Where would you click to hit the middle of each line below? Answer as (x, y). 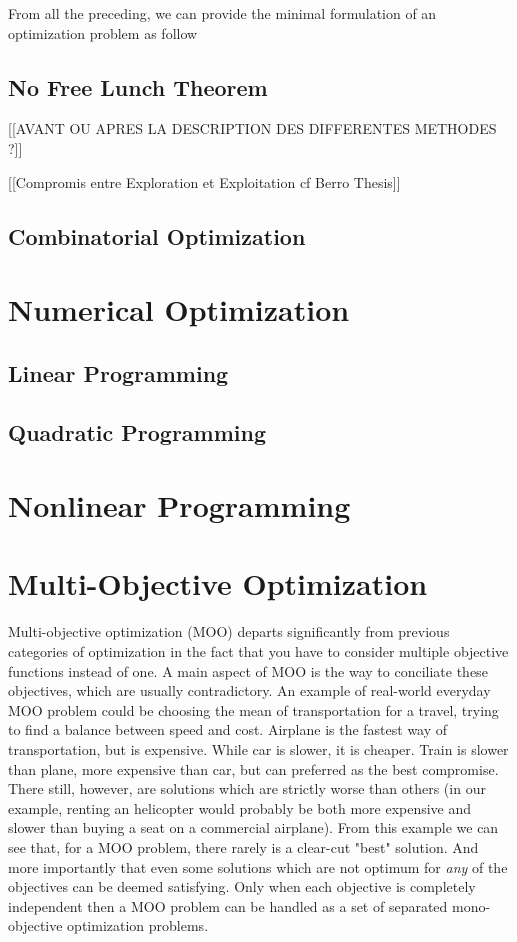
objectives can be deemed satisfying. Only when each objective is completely (242, 886)
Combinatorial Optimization (157, 235)
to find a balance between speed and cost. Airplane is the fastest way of (228, 729)
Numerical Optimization (179, 309)
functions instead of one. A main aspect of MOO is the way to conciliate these (248, 670)
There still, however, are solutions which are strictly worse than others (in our (247, 788)
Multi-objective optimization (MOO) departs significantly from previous (229, 631)
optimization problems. (138, 925)
